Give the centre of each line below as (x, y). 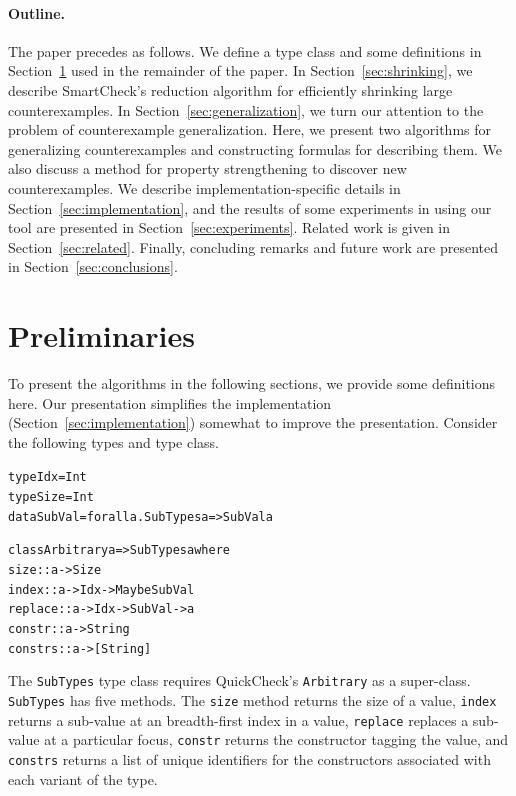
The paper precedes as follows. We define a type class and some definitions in (245, 50)
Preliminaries (101, 335)
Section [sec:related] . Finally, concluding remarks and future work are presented (253, 246)
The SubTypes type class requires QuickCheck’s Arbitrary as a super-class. (239, 680)
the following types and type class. (114, 441)
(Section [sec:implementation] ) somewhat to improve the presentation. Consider (253, 422)
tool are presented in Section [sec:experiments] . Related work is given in (229, 227)
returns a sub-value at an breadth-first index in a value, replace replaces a (238, 719)
